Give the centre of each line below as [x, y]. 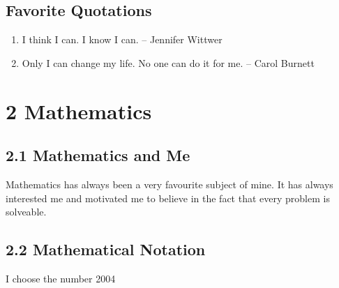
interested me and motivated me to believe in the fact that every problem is [168, 198]
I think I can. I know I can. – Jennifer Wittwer [122, 39]
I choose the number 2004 [61, 278]
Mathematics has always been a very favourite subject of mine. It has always [169, 184]
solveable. [26, 212]
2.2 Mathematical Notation [106, 249]
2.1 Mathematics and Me [98, 155]
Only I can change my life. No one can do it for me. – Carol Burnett [168, 62]
